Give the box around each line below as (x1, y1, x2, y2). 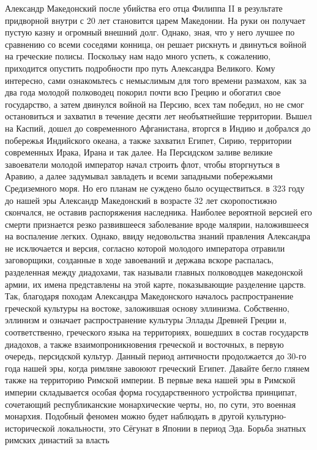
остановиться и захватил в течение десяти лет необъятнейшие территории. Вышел (5, 110, 312, 122)
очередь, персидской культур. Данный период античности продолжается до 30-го (5, 350, 307, 362)
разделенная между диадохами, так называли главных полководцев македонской (5, 266, 303, 279)
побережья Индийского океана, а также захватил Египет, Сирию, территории (5, 133, 292, 146)
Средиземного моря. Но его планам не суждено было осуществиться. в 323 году (5, 181, 305, 194)
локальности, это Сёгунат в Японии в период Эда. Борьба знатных (58, 421, 306, 434)
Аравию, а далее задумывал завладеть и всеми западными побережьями (5, 170, 273, 182)
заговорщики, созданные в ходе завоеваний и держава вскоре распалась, (5, 253, 274, 266)
